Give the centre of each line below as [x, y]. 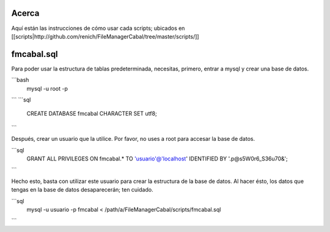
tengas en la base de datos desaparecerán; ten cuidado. [82, 190]
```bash [20, 80]
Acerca [25, 13]
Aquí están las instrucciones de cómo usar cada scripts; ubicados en [98, 28]
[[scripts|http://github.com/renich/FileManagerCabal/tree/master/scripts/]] [105, 36]
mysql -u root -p [47, 88]
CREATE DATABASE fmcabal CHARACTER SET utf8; [92, 114]
